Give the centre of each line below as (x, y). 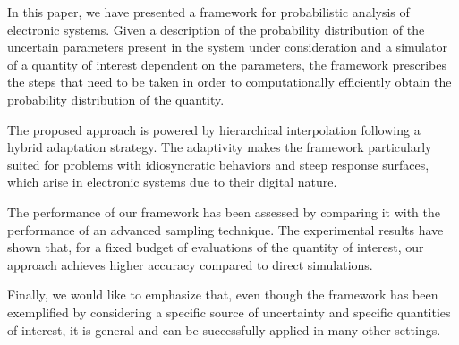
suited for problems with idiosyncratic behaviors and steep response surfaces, (218, 164)
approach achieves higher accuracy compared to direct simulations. (190, 264)
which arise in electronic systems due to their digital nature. (172, 182)
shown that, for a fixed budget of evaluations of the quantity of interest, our (216, 247)
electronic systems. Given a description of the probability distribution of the (216, 29)
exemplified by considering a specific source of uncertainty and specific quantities (229, 311)
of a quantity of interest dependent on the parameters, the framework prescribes (227, 64)
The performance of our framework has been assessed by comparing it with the (224, 211)
